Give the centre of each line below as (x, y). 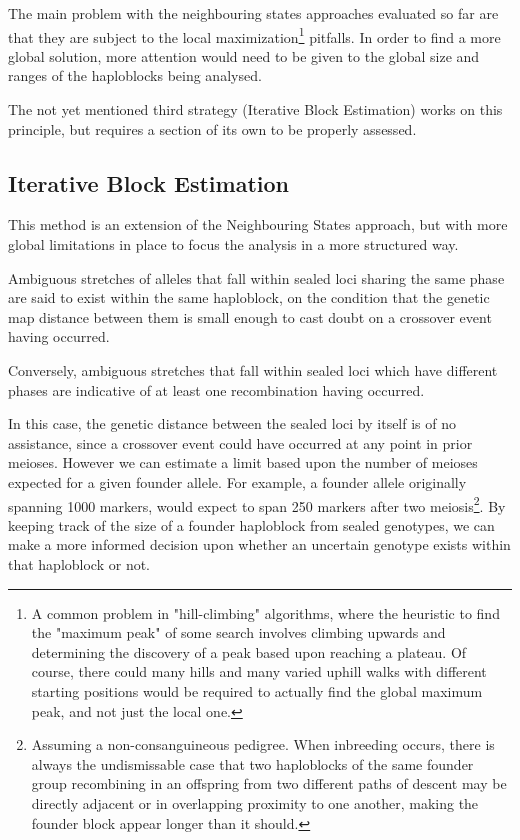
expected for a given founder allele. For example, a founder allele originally (237, 481)
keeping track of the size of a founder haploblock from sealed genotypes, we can (251, 524)
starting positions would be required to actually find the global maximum (257, 690)
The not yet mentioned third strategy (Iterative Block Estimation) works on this (255, 109)
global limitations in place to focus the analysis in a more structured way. (233, 244)
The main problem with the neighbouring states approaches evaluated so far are (253, 13)
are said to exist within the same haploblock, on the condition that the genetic (249, 297)
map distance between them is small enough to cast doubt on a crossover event (250, 316)
